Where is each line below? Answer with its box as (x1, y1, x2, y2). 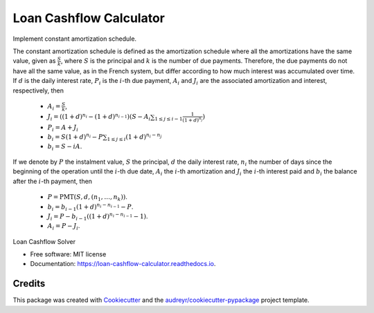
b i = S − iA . (47, 142, 82, 152)
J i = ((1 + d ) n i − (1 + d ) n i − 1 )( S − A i (47, 111, 151, 122)
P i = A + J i (47, 124, 79, 133)
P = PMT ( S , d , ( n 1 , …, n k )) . (47, 193, 127, 202)
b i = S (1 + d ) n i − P (47, 132, 103, 142)
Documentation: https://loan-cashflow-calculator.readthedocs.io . (30, 260, 216, 268)
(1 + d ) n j (182, 116, 203, 124)
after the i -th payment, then (12, 177, 93, 185)
